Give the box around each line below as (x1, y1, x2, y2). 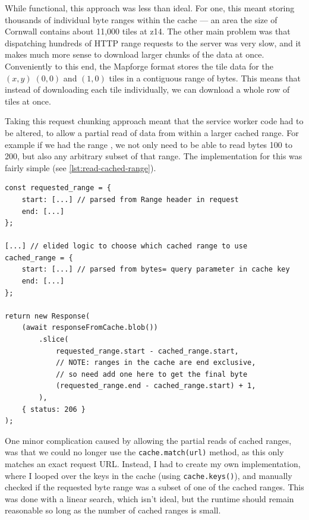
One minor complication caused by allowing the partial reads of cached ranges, (5, 434, 292, 446)
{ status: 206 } (21, 405, 86, 414)
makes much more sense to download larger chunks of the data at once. (5, 48, 264, 61)
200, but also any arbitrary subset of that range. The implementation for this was (5, 150, 302, 162)
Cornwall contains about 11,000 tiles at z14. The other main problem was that (5, 25, 291, 37)
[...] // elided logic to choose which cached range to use (5, 242, 248, 251)
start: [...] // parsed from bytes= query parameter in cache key (21, 265, 290, 274)
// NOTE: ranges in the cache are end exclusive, (55, 358, 256, 367)
